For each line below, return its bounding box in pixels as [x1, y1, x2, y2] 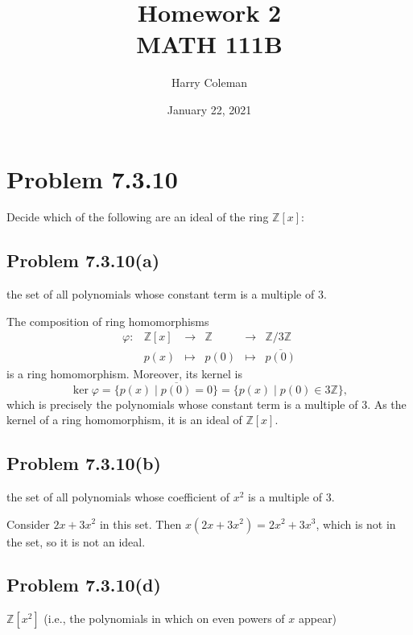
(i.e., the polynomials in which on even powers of [43, 610, 285, 627]
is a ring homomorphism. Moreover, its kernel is [6, 365, 242, 381]
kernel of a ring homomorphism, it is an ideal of [6, 411, 242, 428]
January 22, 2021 [167, 101, 252, 118]
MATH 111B [136, 27, 283, 60]
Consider [6, 515, 50, 532]
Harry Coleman [171, 74, 248, 91]
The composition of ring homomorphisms [6, 312, 209, 329]
